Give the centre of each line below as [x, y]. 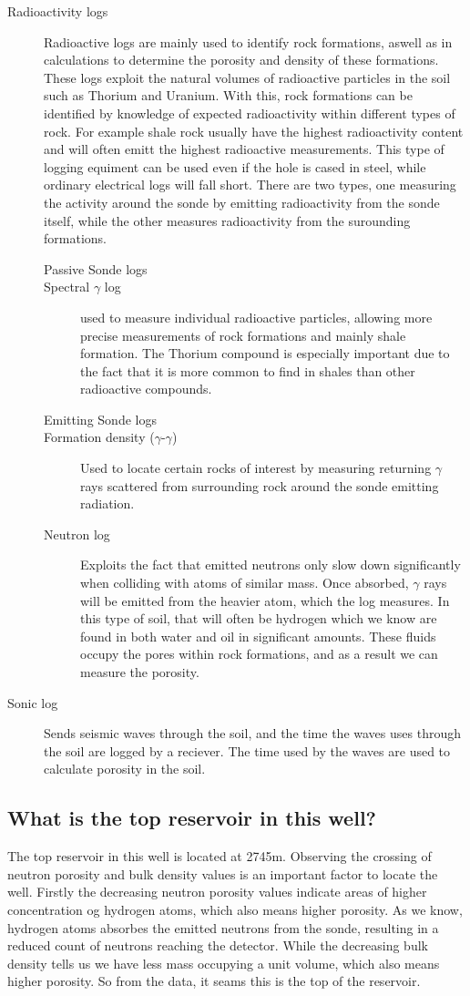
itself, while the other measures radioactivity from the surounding [227, 220]
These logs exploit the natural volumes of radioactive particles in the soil [247, 77]
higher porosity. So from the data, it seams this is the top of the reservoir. [214, 981]
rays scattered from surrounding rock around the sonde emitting [260, 485]
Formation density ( [99, 437]
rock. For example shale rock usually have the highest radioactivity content [254, 131]
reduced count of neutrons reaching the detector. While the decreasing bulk [218, 945]
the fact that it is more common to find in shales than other [248, 370]
